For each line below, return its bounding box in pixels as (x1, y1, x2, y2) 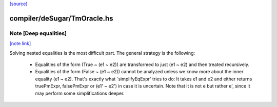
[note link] (9, 40, 31, 47)
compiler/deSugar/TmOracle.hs (9, 14, 113, 23)
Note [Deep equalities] (9, 30, 67, 37)
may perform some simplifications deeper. (35, 90, 125, 96)
